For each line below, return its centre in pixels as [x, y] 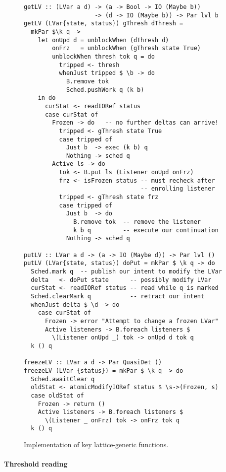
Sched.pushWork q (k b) [105, 90]
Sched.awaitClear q [63, 379]
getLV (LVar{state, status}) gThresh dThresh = [104, 24]
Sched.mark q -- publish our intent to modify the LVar [126, 271]
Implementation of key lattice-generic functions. [96, 444]
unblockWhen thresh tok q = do [103, 56]
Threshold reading [36, 464]
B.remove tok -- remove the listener [137, 222]
